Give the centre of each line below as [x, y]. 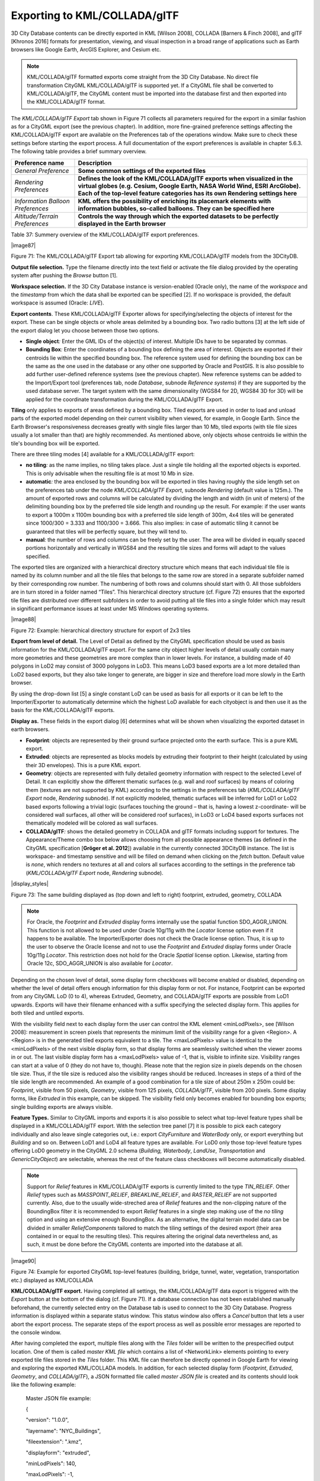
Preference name [39, 163]
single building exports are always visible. [62, 1107]
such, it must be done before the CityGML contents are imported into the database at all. [135, 1245]
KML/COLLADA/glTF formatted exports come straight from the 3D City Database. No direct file [143, 77]
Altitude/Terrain [36, 216]
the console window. [36, 1332]
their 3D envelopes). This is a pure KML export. [84, 765]
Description [95, 163]
